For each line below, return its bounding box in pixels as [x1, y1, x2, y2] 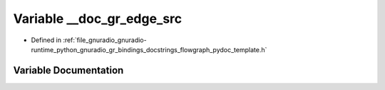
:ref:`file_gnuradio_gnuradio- [63, 36, 147, 44]
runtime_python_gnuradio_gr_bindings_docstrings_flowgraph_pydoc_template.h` [31, 45, 267, 54]
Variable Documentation [13, 64, 124, 76]
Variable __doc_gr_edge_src [13, 11, 183, 26]
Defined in [31, 36, 62, 44]
